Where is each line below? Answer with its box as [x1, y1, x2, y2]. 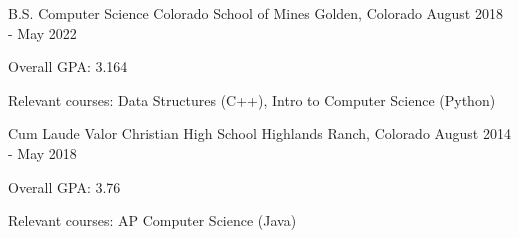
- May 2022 [8, 22, 77, 43]
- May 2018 [8, 142, 77, 163]
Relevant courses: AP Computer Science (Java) [8, 210, 297, 231]
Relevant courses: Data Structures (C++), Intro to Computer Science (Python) [8, 89, 496, 110]
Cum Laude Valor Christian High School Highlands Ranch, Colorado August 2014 [8, 123, 511, 144]
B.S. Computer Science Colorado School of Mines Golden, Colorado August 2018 [8, 3, 503, 23]
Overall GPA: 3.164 [8, 56, 128, 77]
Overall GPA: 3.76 [8, 176, 121, 197]
